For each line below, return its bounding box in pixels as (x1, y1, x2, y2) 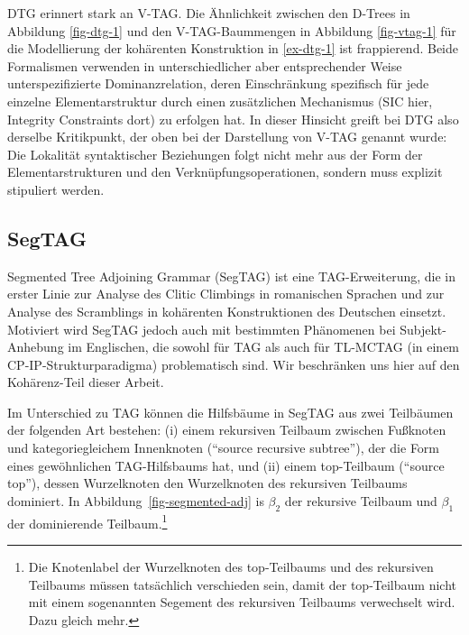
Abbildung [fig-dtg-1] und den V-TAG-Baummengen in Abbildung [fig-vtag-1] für (7, 21, 456, 40)
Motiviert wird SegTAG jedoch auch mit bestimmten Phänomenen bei (7, 319, 396, 338)
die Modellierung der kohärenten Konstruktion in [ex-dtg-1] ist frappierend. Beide (7, 39, 459, 58)
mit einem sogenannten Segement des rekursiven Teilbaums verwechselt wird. (28, 593, 455, 612)
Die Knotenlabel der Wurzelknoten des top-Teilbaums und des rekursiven (28, 557, 434, 575)
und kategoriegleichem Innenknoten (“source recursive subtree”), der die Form (7, 438, 440, 457)
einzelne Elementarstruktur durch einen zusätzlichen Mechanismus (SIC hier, (7, 91, 433, 110)
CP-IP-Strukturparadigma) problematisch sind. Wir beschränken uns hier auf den (7, 354, 460, 373)
